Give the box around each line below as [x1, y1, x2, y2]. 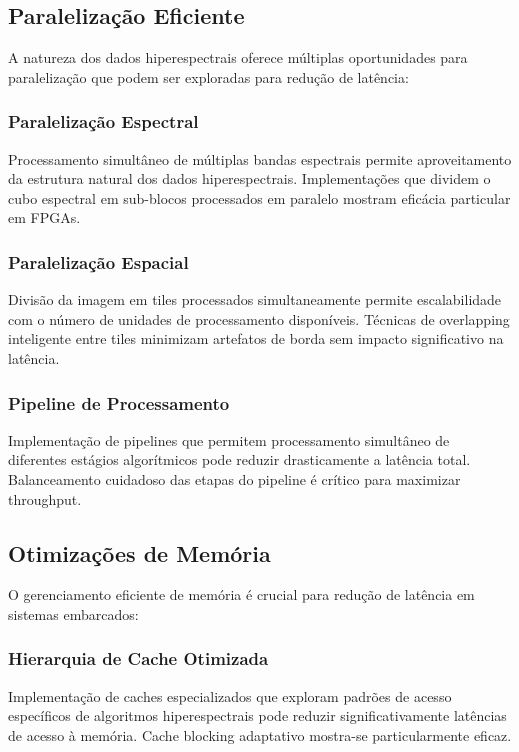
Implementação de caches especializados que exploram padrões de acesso [8, 685, 452, 706]
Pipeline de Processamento [8, 390, 230, 415]
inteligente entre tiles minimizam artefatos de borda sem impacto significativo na [8, 328, 504, 349]
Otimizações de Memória [8, 537, 271, 568]
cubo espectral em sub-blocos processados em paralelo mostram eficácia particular [8, 187, 511, 208]
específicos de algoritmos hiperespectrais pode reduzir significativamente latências [8, 705, 507, 726]
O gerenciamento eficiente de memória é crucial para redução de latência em [8, 584, 475, 605]
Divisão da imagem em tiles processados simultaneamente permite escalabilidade [8, 289, 502, 310]
